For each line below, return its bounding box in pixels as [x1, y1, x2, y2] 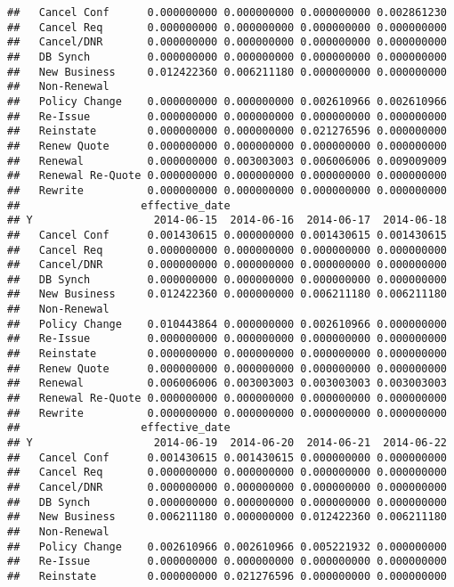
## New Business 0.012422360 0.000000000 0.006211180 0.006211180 [7, 288, 447, 301]
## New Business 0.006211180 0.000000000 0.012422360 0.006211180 [7, 510, 447, 524]
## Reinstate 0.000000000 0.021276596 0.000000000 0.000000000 [7, 569, 447, 583]
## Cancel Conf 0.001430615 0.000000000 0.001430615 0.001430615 [7, 228, 447, 241]
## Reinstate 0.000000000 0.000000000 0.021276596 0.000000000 [7, 125, 447, 138]
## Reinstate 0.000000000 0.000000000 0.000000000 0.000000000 [7, 347, 447, 361]
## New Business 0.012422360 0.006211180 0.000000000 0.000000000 [7, 65, 447, 78]
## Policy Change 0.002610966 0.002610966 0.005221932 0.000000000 [7, 540, 447, 553]
